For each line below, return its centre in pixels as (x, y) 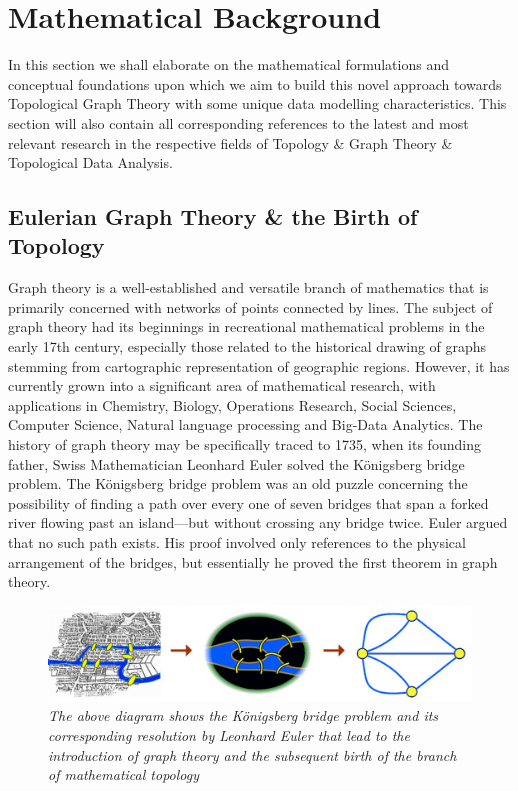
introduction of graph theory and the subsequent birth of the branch (252, 754)
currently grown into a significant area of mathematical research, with (222, 385)
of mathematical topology (124, 774)
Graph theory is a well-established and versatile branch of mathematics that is (248, 287)
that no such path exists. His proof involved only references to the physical (237, 542)
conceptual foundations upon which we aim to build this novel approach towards (255, 83)
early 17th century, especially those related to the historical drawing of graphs (247, 346)
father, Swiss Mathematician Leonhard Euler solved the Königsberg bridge (236, 463)
